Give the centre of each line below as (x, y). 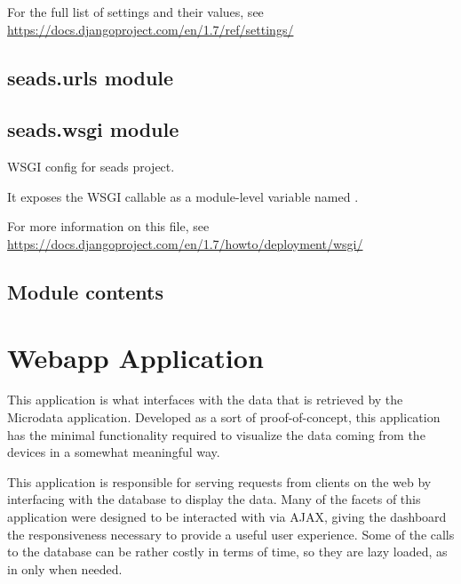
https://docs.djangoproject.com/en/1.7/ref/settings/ (151, 29)
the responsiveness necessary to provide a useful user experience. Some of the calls (231, 534)
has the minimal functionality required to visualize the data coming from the (216, 434)
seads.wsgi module (93, 129)
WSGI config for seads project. (91, 167)
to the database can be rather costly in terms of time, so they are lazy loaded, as (227, 552)
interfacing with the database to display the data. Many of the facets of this (214, 499)
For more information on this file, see (108, 226)
